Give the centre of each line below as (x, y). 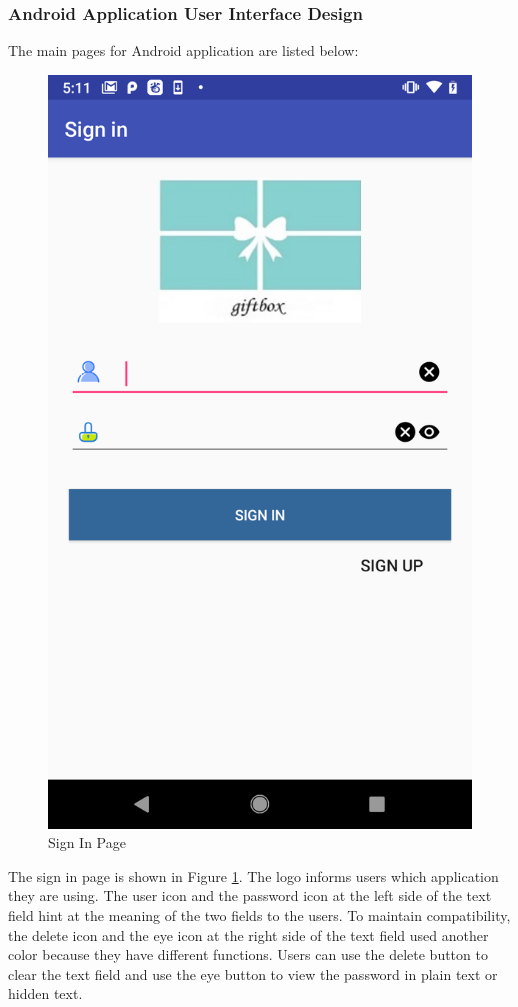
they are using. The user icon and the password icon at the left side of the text (250, 895)
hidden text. (45, 993)
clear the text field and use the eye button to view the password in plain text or (253, 973)
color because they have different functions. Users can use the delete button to (248, 954)
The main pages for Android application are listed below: (183, 50)
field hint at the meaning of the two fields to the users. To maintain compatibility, (259, 914)
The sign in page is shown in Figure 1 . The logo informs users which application (253, 875)
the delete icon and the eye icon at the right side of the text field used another (248, 934)
